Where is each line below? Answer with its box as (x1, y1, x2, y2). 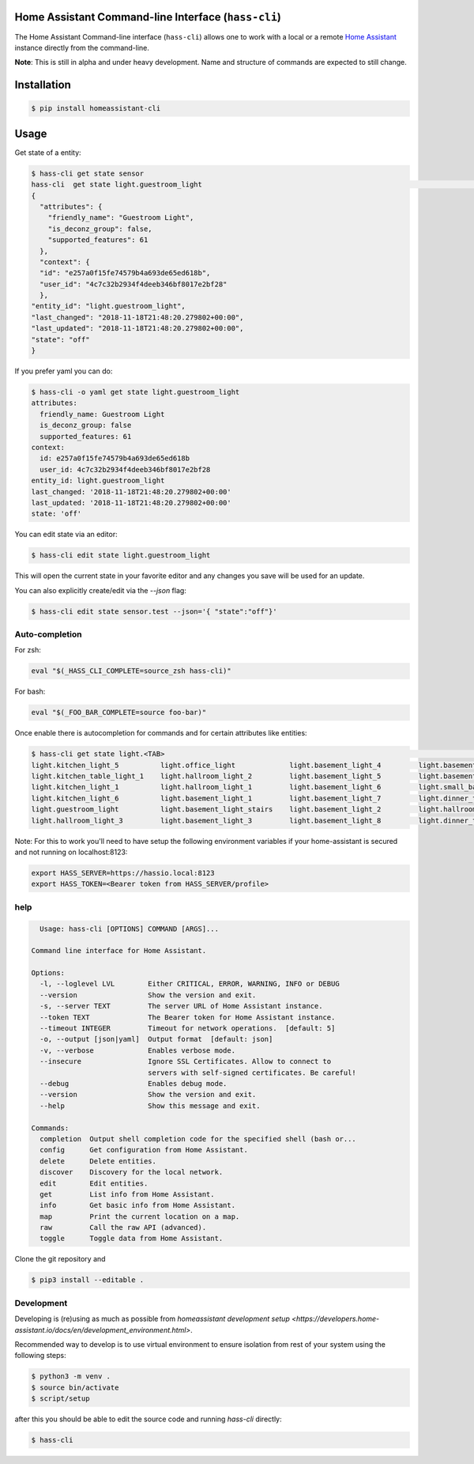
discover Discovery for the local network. (39, 1167, 224, 1177)
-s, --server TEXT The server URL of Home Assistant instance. (39, 1001, 323, 1011)
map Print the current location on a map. (39, 1212, 240, 1221)
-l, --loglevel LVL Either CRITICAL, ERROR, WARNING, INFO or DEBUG (39, 979, 340, 989)
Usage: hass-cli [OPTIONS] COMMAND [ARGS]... (39, 924, 219, 933)
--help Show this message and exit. (39, 1101, 261, 1110)
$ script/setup (31, 1394, 90, 1403)
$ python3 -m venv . (31, 1372, 111, 1381)
